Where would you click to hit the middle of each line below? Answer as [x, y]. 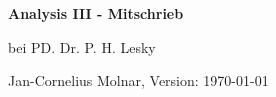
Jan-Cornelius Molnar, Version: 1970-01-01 [138, 80]
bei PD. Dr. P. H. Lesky [82, 46]
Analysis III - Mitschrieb [96, 13]
